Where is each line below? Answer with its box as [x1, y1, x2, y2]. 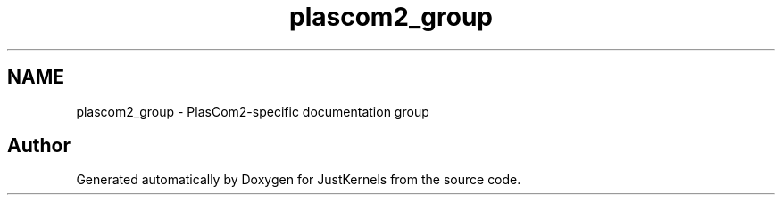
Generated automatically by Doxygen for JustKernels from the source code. [76, 172, 521, 188]
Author [7, 134, 71, 158]
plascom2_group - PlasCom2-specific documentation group [76, 103, 429, 119]
